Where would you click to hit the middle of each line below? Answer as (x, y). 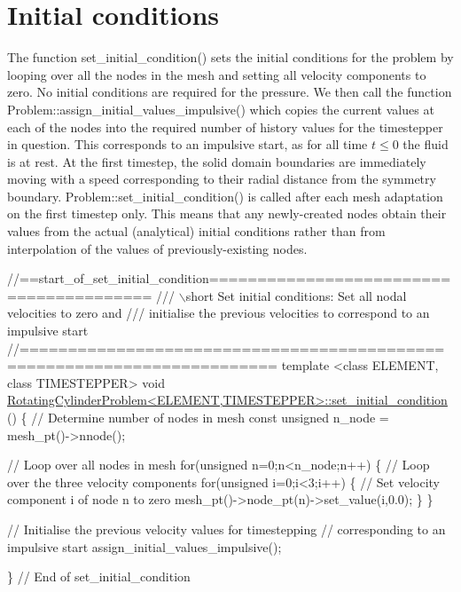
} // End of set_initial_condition (99, 576)
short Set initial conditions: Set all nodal (296, 295)
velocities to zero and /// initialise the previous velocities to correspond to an (219, 313)
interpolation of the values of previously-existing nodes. (157, 248)
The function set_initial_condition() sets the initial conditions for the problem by (230, 57)
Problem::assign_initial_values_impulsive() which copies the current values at (221, 109)
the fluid (426, 144)
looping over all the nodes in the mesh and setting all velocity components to (217, 74)
